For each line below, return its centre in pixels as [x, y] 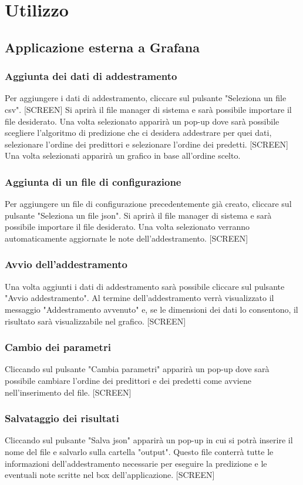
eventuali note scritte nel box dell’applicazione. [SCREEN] [110, 475]
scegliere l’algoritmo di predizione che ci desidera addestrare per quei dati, [138, 133]
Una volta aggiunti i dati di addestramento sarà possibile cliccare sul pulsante [145, 286]
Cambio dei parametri [58, 347]
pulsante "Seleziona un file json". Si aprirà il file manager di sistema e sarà [138, 215]
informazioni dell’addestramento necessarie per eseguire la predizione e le [136, 463]
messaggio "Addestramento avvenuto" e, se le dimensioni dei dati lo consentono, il [151, 309]
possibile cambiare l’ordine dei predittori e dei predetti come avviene [128, 380]
